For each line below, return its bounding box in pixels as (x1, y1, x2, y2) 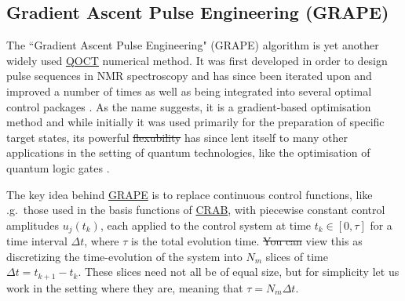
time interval (6, 233, 67, 249)
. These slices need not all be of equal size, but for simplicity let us (78, 263, 400, 280)
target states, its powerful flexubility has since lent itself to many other (6, 129, 348, 145)
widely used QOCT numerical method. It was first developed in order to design (6, 52, 388, 68)
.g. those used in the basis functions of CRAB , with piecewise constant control (6, 201, 385, 218)
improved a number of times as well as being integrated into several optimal (6, 82, 372, 99)
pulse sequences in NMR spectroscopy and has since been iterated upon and (6, 67, 372, 84)
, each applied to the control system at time (100, 216, 312, 233)
